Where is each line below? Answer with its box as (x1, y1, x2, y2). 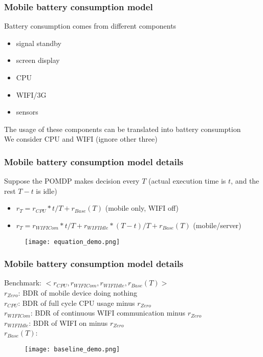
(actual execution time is (148, 175, 226, 186)
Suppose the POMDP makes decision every (4, 175, 140, 186)
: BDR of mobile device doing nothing (18, 287, 137, 298)
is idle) (36, 185, 57, 196)
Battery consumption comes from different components (4, 20, 177, 31)
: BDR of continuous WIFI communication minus (30, 307, 186, 318)
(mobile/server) (193, 219, 242, 230)
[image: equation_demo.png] (25, 238, 120, 246)
